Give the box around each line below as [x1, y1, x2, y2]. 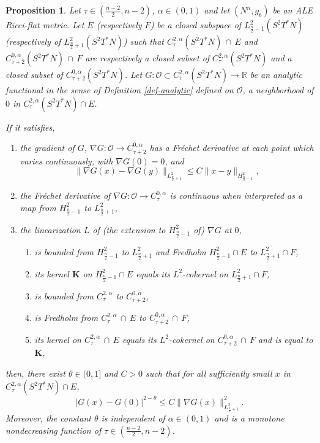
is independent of [101, 412, 165, 424]
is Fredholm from [34, 311, 99, 324]
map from [20, 201, 56, 214]
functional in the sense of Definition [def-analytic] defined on [6, 83, 234, 96]
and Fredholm [155, 245, 206, 258]
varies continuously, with [20, 154, 113, 167]
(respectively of [6, 35, 61, 47]
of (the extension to [92, 223, 166, 236]
